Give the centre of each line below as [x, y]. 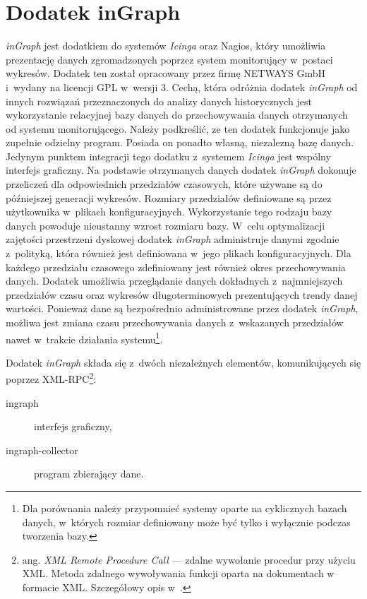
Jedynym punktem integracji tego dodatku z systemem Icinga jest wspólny [168, 156]
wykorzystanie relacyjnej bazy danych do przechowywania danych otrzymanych [177, 115]
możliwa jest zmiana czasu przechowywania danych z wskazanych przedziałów [175, 322]
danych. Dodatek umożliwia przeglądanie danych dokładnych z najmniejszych [174, 281]
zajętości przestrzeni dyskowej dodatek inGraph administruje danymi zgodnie [173, 239]
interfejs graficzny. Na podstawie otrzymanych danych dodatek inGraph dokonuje [181, 170]
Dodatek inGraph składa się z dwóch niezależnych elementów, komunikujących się [183, 362]
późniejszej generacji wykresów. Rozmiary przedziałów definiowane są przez [169, 197]
